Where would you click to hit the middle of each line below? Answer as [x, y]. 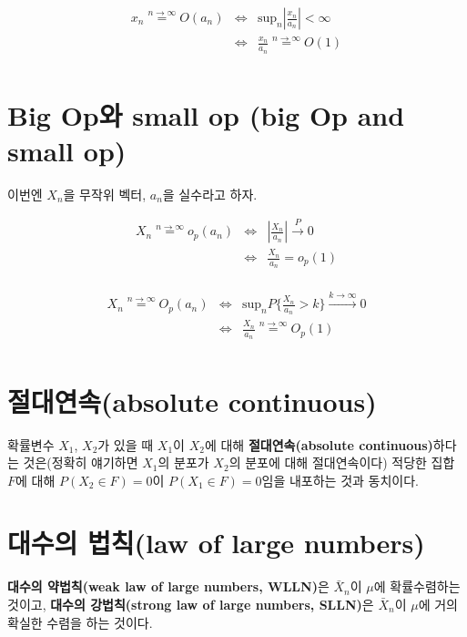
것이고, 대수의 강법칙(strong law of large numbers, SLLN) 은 [191, 604]
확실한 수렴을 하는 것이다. [80, 622]
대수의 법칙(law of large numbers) [216, 543]
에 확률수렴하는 [417, 586]
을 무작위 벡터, [105, 194]
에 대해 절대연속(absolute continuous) [319, 444]
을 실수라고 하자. [210, 194]
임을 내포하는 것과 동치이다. [340, 480]
